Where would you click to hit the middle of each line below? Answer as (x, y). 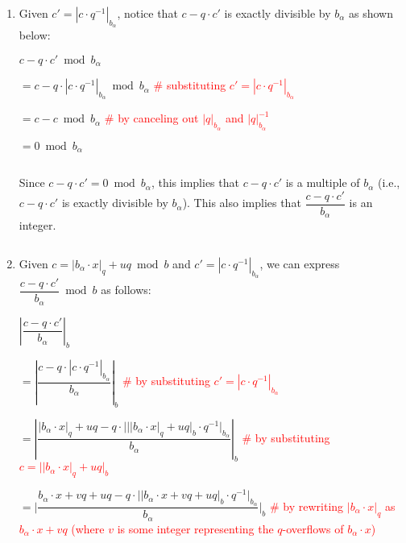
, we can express (300, 263)
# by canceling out (151, 118)
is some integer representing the (195, 528)
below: (35, 35)
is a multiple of (323, 182)
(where (88, 528)
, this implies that (195, 182)
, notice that (147, 13)
